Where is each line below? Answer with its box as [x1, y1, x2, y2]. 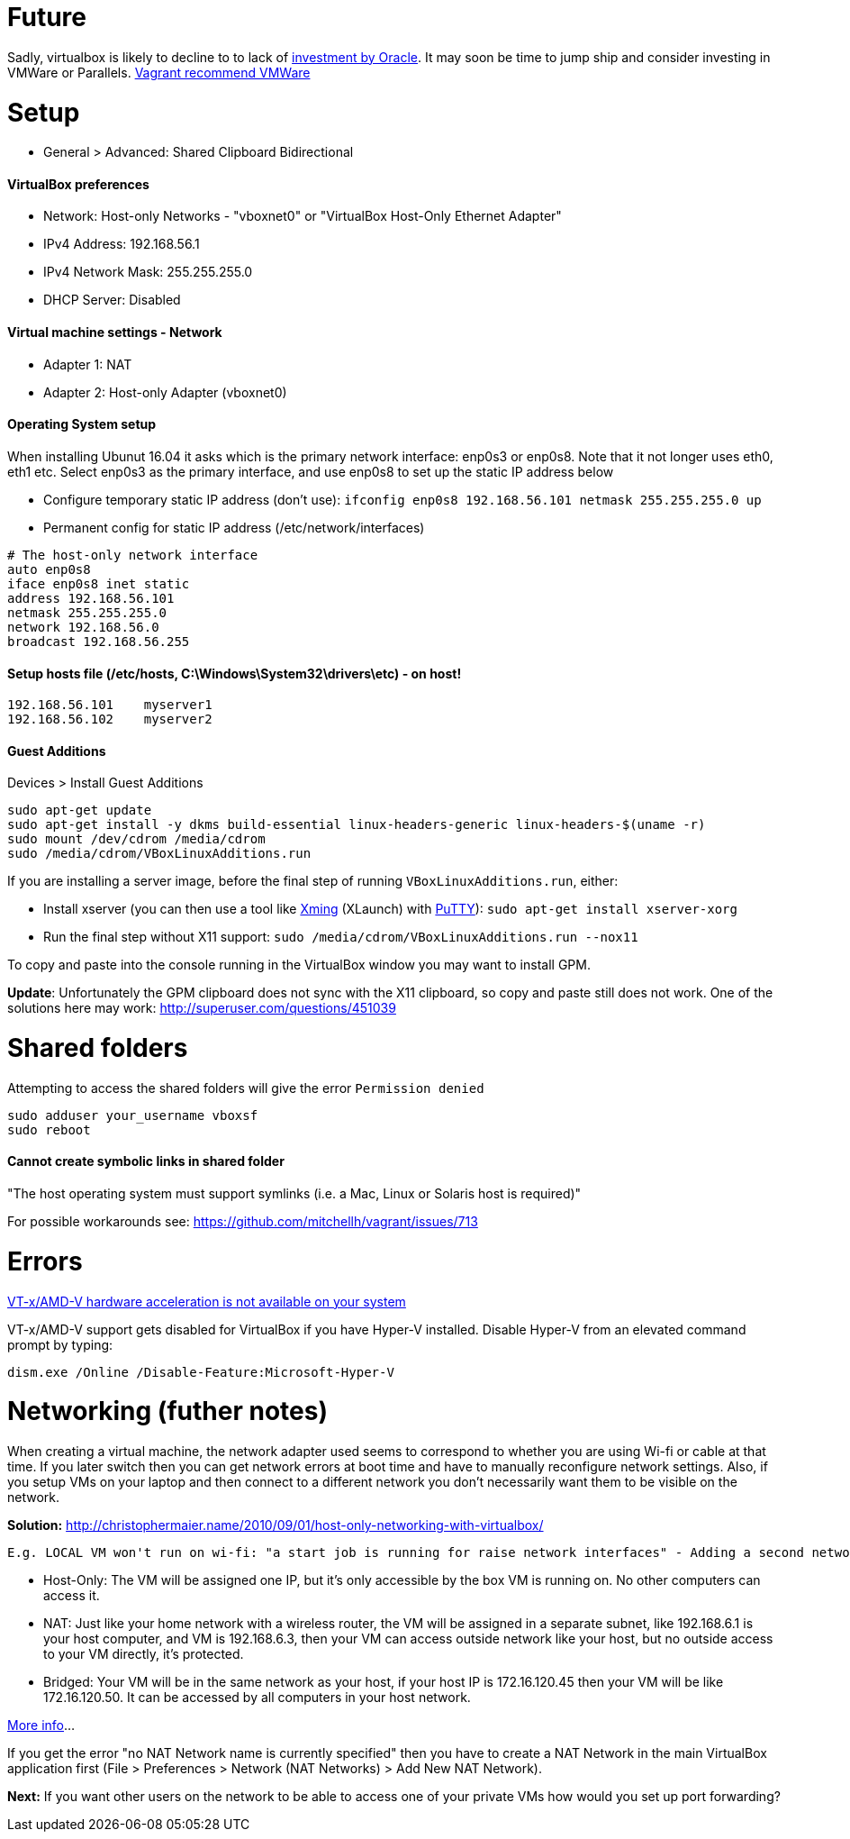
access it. [43, 1588, 100, 1604]
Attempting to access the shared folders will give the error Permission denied [7, 1079, 484, 1096]
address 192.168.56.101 [7, 590, 175, 605]
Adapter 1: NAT [43, 356, 132, 372]
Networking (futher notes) [7, 1396, 328, 1427]
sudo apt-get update [7, 803, 152, 818]
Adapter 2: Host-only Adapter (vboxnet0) [43, 384, 287, 400]
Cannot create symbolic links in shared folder [7, 1153, 285, 1170]
